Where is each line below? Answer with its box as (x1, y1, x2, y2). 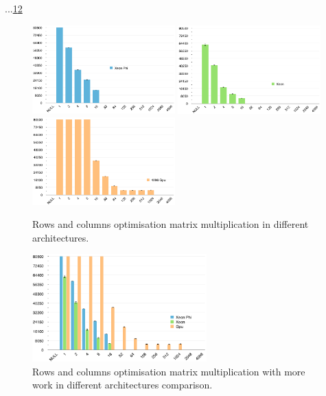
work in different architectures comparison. (32, 377, 213, 392)
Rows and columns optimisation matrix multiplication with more (32, 364, 305, 378)
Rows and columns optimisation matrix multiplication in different (32, 217, 309, 231)
